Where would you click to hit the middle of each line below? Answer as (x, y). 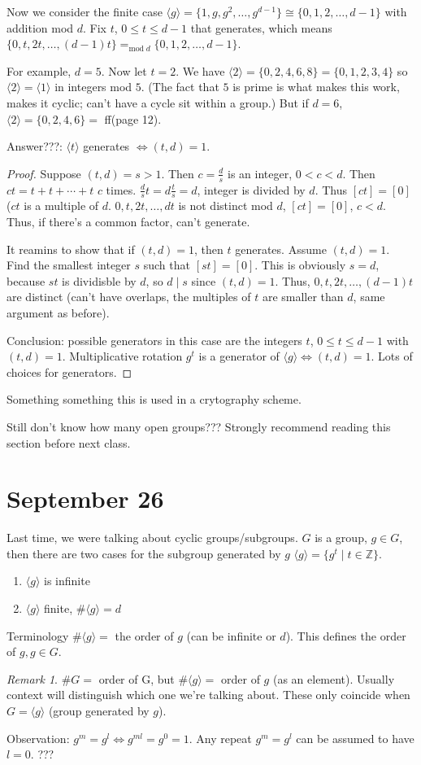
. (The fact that (180, 87)
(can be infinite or (231, 635)
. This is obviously (300, 265)
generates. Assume (281, 249)
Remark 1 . (32, 678)
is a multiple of (61, 205)
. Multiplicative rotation (122, 356)
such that (167, 265)
